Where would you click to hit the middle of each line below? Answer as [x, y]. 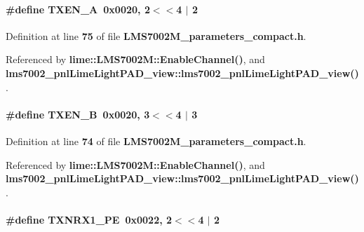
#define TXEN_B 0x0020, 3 [78, 114]
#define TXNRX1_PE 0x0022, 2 [89, 219]
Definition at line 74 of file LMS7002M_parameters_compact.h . [156, 141]
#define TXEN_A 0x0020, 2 [78, 9]
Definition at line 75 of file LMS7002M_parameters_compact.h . [156, 35]
